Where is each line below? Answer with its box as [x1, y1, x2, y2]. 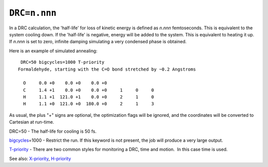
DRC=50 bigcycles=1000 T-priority [20, 60, 105, 65]
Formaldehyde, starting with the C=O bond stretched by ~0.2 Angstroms [18, 66, 196, 72]
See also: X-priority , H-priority [9, 156, 71, 162]
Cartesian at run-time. [9, 119, 55, 125]
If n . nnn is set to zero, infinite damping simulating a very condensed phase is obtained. [9, 39, 187, 45]
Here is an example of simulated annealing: [9, 48, 98, 54]
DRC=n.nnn [9, 7, 57, 18]
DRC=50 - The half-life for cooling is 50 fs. [9, 128, 97, 134]
